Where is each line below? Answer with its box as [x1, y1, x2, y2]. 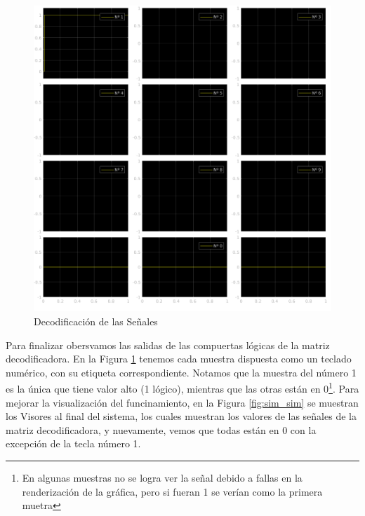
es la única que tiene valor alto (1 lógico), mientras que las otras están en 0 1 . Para [6, 379, 359, 395]
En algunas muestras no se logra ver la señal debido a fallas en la [22, 470, 303, 484]
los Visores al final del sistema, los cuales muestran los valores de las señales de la [6, 409, 357, 423]
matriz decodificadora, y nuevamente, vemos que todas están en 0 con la [6, 422, 317, 437]
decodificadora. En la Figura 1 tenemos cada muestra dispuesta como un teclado [6, 351, 352, 366]
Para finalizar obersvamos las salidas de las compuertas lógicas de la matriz [6, 337, 330, 352]
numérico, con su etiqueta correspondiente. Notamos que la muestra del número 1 [6, 365, 357, 379]
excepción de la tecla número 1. [6, 436, 141, 451]
